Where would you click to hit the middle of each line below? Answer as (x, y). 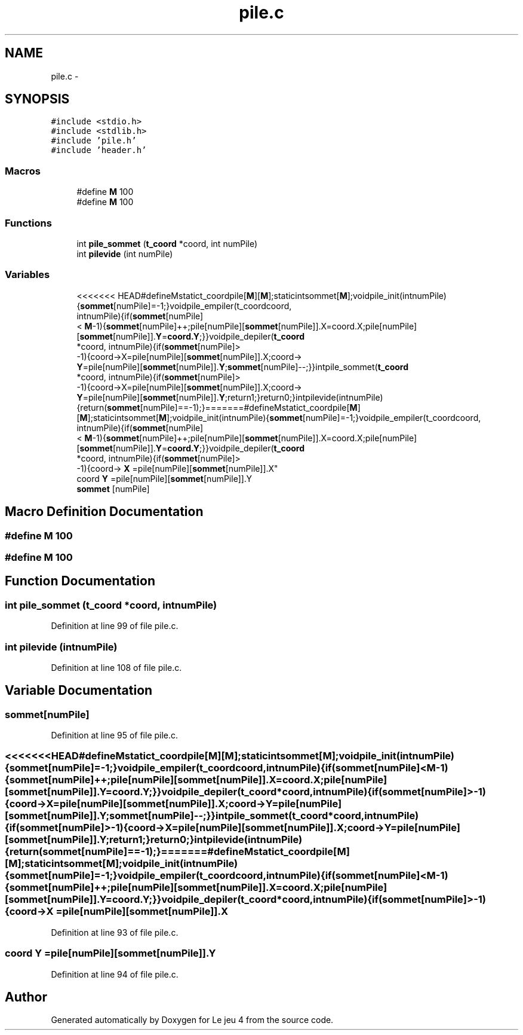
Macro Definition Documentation (104, 512)
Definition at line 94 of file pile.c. (115, 974)
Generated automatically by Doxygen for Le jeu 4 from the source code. (192, 1020)
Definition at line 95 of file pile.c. (115, 735)
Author (26, 997)
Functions (28, 223)
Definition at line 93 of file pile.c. (115, 932)
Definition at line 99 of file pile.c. (115, 626)
